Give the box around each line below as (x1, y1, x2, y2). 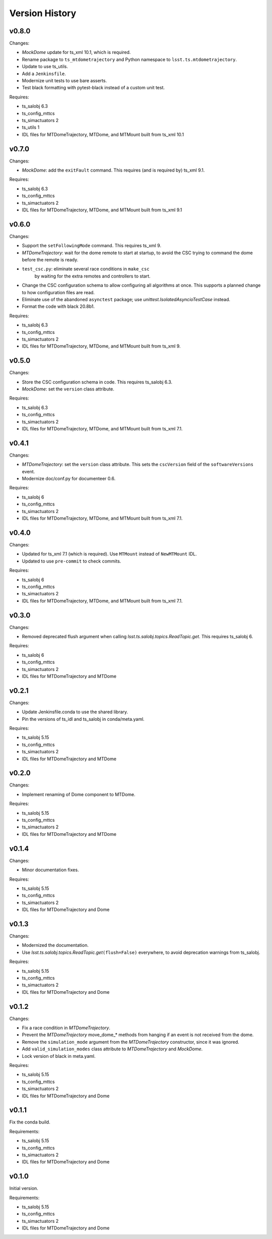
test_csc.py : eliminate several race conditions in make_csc (22, 266, 150, 272)
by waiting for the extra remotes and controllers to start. (34, 273, 151, 279)
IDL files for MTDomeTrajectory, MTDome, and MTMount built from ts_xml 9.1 (22, 207, 182, 213)
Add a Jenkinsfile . (22, 71, 66, 77)
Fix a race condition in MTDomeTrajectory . (22, 1025, 111, 1031)
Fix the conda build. (9, 1119, 50, 1125)
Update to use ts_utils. (22, 64, 68, 70)
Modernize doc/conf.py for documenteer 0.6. (22, 476, 116, 482)
